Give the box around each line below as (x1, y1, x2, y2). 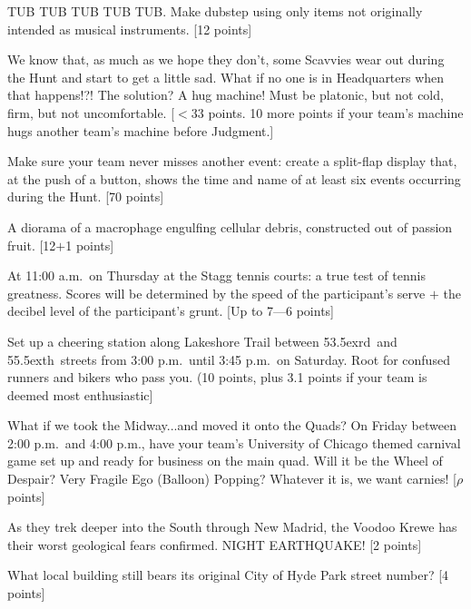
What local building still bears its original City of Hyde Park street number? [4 (7, 565, 449, 584)
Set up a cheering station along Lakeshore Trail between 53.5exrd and (7, 331, 397, 350)
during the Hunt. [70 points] (7, 187, 164, 206)
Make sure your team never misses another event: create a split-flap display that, (7, 152, 457, 171)
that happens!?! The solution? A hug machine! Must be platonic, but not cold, (7, 85, 444, 104)
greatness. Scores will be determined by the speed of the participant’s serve (7, 283, 426, 302)
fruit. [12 (7, 235, 56, 254)
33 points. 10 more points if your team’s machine (191, 103, 464, 122)
